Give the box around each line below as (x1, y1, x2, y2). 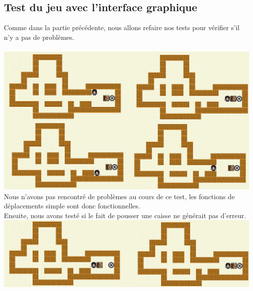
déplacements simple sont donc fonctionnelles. (4, 201, 140, 211)
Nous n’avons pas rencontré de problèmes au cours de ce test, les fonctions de (4, 191, 235, 201)
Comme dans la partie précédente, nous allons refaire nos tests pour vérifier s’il (4, 22, 240, 33)
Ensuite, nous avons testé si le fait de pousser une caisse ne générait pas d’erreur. (4, 210, 246, 220)
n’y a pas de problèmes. (4, 32, 74, 42)
